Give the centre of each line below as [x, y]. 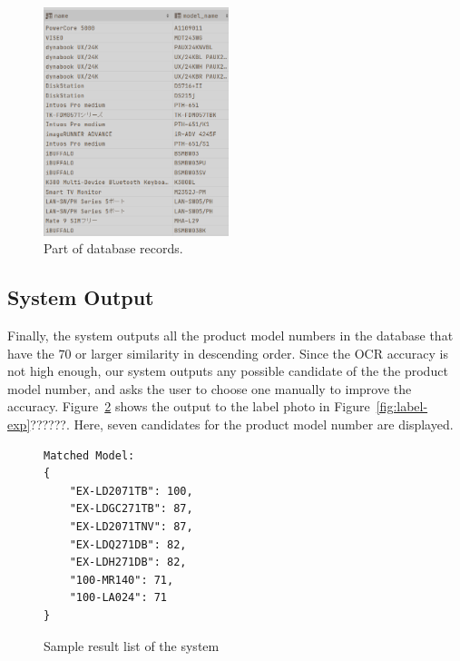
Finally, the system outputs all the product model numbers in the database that [230, 335]
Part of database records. [113, 248]
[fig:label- [402, 406]
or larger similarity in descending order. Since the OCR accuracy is [262, 353]
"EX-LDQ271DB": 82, [128, 544]
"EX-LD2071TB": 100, [131, 491]
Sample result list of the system [132, 645]
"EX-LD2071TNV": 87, [131, 527]
